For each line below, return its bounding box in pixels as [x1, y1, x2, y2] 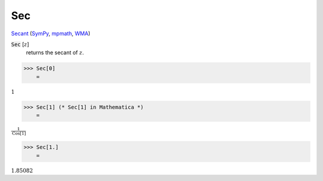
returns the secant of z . [26, 49, 84, 56]
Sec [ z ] [11, 41, 29, 48]
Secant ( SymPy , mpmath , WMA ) [11, 30, 91, 37]
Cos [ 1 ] [12, 131, 26, 137]
